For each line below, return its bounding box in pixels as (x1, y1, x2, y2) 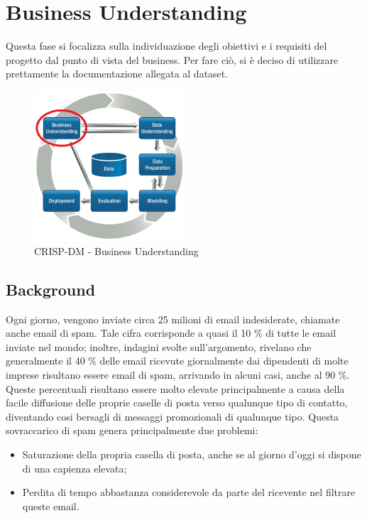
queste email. (22, 498, 80, 513)
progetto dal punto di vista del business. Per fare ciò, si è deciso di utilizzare (6, 52, 339, 67)
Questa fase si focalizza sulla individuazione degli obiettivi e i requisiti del (6, 38, 327, 53)
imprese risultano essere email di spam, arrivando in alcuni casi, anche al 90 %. (6, 367, 350, 382)
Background (6, 278, 96, 300)
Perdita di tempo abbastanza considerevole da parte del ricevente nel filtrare (22, 485, 356, 500)
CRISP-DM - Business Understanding (34, 243, 199, 258)
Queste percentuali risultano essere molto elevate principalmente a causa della (6, 381, 345, 396)
